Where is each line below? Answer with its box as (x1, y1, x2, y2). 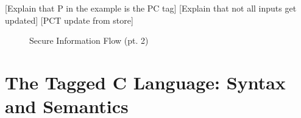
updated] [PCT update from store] (5, 13, 133, 26)
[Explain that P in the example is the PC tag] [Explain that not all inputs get (5, 2, 297, 14)
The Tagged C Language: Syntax (5, 69, 286, 94)
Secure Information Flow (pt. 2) (29, 34, 149, 47)
